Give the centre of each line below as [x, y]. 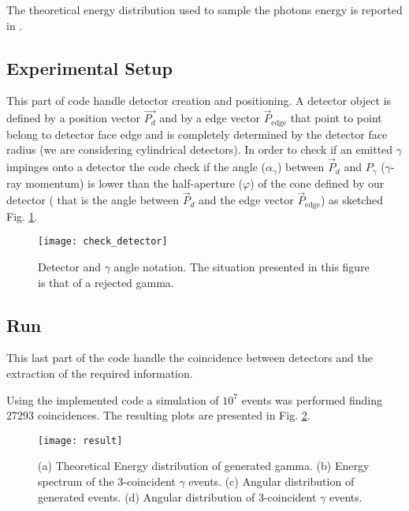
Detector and [69, 267]
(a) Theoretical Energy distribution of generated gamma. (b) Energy [204, 466]
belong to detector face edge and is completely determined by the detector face [197, 134]
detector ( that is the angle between [93, 200]
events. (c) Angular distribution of [271, 481]
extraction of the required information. [100, 373]
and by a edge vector [210, 118]
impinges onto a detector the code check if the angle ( [136, 167]
